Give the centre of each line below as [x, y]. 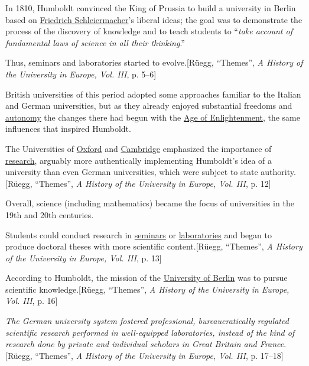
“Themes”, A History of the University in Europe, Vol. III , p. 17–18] [159, 355]
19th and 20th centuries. [50, 214]
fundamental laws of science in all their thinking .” [95, 42]
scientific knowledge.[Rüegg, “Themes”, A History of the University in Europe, [147, 289]
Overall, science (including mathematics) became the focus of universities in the [150, 203]
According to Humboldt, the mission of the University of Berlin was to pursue [147, 278]
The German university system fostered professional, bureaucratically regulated [147, 321]
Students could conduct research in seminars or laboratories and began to [139, 234]
